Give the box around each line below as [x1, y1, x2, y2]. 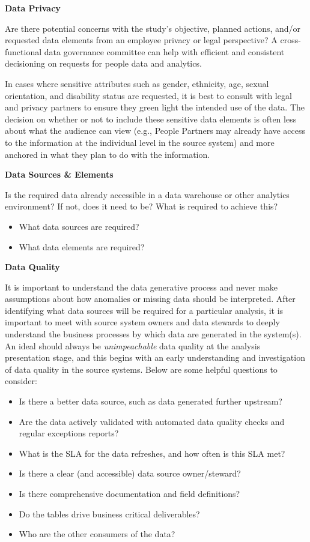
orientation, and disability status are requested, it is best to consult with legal [5, 89, 292, 101]
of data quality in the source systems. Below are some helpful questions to [5, 363, 278, 375]
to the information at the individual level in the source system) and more [5, 136, 275, 148]
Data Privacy [5, 2, 61, 14]
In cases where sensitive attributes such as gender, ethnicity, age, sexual [5, 77, 269, 89]
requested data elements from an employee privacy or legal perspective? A [5, 34, 278, 46]
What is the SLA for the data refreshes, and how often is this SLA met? [19, 447, 285, 459]
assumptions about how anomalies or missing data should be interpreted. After [5, 292, 296, 305]
